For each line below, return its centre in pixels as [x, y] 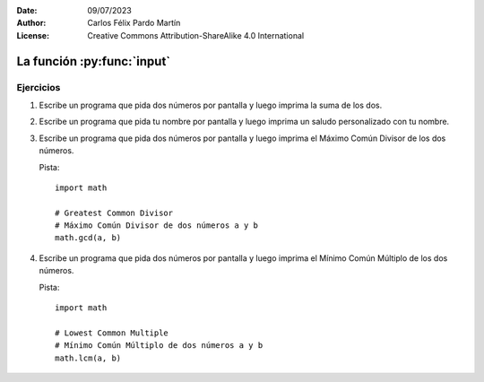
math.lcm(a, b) [88, 358]
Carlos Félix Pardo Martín [134, 23]
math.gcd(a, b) [88, 238]
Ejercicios [39, 87]
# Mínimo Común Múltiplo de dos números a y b [159, 346]
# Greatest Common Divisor [114, 213]
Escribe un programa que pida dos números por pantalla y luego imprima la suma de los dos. [211, 105]
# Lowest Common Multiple [112, 333]
